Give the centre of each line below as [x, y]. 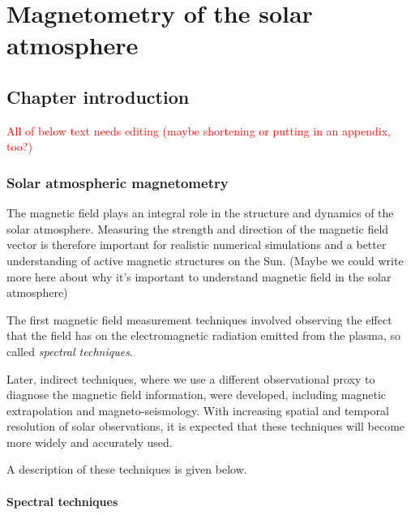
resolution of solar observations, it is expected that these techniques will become [206, 426]
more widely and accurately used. [90, 442]
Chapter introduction [98, 96]
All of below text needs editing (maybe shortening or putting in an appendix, [199, 130]
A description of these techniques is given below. [127, 469]
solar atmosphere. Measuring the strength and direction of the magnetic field [198, 228]
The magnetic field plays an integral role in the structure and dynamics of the [200, 213]
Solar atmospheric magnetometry [118, 182]
